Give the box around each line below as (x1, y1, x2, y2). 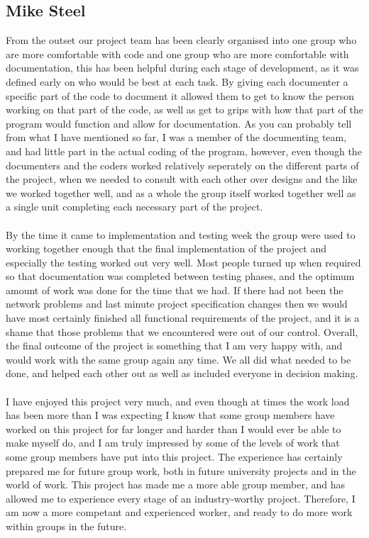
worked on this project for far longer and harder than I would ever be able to (6, 421, 341, 436)
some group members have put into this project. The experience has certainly (6, 449, 343, 464)
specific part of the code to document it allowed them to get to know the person (6, 88, 354, 103)
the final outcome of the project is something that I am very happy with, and (6, 338, 343, 353)
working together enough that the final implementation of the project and (6, 241, 327, 256)
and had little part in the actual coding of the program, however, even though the (6, 143, 362, 158)
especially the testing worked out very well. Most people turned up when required (6, 254, 361, 269)
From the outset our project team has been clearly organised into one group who (6, 33, 357, 47)
